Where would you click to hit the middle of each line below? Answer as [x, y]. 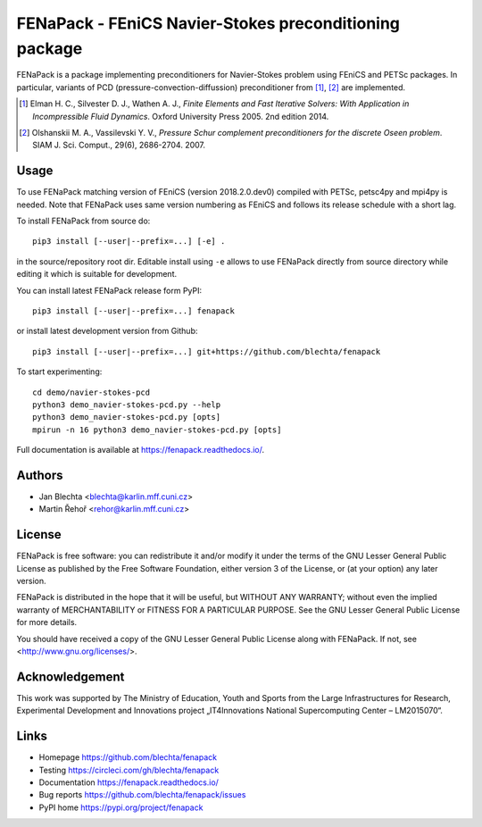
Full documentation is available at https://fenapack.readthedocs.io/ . [141, 450]
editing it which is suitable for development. [97, 274]
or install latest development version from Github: [107, 331]
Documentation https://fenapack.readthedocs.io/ [129, 782]
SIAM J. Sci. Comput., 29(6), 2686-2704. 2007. [119, 145]
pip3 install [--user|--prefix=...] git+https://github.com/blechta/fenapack [207, 351]
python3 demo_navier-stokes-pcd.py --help [127, 405]
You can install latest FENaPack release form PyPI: [109, 290]
